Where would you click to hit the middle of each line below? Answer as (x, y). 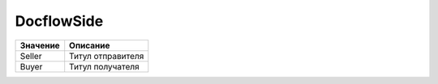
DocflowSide (59, 21)
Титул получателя (104, 66)
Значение (40, 45)
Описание (90, 45)
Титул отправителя (107, 56)
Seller (31, 56)
